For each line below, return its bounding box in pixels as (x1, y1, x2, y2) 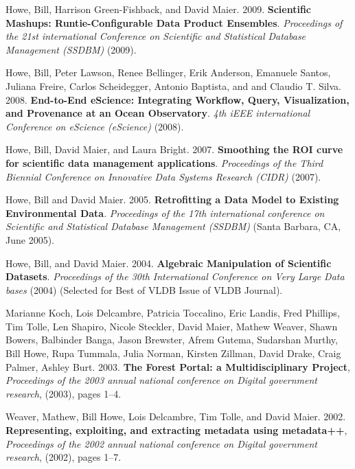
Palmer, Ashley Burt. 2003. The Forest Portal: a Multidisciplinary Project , (5, 359, 350, 374)
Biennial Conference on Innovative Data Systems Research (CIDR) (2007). (5, 169, 321, 183)
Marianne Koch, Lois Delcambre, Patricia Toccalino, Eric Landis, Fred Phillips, (5, 306, 340, 320)
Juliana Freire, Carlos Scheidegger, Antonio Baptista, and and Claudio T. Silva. (5, 78, 342, 93)
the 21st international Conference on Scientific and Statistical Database (5, 29, 306, 43)
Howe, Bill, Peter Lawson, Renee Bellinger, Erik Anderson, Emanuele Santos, (5, 65, 331, 80)
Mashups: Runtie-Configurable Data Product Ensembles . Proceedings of (5, 15, 343, 30)
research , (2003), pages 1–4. (5, 386, 122, 400)
